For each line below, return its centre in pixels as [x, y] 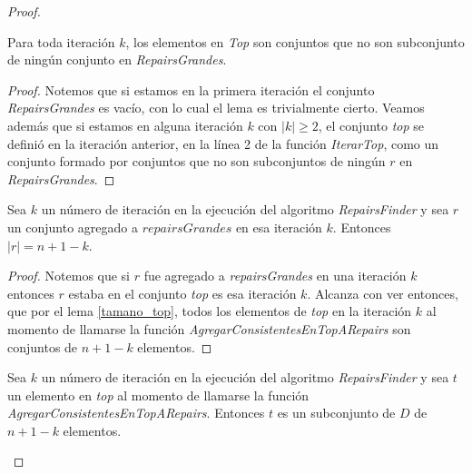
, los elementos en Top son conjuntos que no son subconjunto [295, 41]
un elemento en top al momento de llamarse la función [158, 395]
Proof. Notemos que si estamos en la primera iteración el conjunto [191, 89]
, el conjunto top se [371, 125]
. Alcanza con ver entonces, [383, 293]
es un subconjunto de [336, 413]
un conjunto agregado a [73, 227]
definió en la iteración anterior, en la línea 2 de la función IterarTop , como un [223, 143]
